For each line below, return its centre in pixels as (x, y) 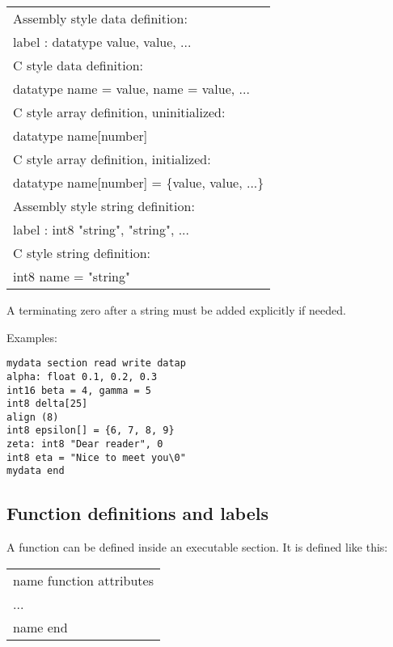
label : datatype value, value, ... (102, 42)
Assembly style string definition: (104, 206)
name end (40, 627)
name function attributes (83, 580)
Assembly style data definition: (100, 18)
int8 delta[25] (47, 404)
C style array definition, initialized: (112, 159)
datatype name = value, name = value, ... (131, 89)
